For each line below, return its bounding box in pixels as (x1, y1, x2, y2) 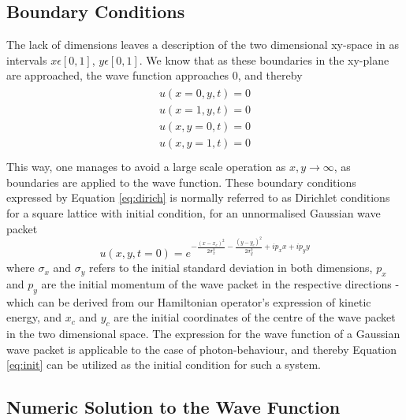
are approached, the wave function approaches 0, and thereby (6, 67, 303, 84)
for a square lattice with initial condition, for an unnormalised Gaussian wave (6, 204, 381, 221)
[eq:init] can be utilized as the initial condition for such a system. (6, 356, 321, 373)
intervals (6, 51, 47, 68)
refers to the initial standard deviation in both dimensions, (89, 259, 373, 276)
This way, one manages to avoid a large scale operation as (6, 158, 286, 175)
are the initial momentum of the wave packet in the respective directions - (41, 275, 400, 292)
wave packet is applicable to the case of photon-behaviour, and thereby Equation (6, 340, 397, 357)
